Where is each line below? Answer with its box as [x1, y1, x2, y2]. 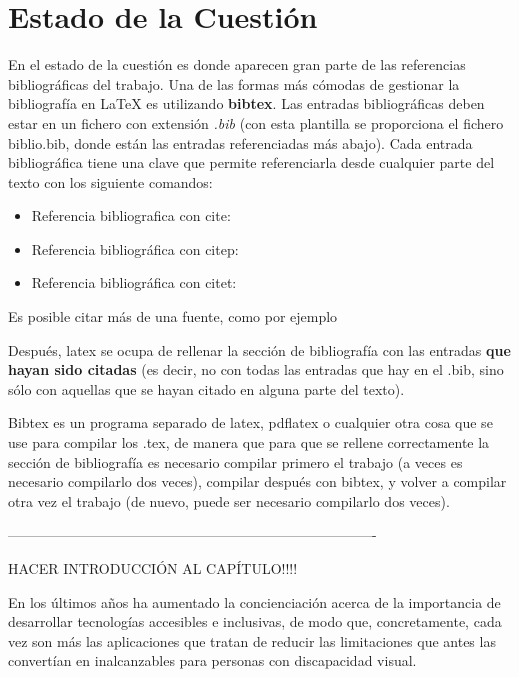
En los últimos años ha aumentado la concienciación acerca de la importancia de [8, 591, 501, 612]
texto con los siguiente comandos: [8, 171, 213, 192]
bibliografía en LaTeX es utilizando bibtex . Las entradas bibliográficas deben [8, 93, 485, 114]
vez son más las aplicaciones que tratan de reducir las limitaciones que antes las [8, 630, 496, 651]
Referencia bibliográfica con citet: [31, 272, 237, 293]
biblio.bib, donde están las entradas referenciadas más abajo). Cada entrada [8, 132, 473, 153]
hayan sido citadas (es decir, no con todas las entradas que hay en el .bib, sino [8, 359, 504, 380]
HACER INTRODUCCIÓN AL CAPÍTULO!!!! [8, 558, 298, 578]
